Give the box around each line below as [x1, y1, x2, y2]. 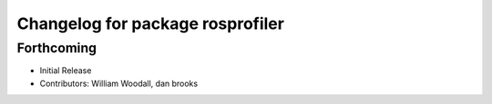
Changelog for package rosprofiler [16, 14, 284, 33]
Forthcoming [16, 40, 97, 56]
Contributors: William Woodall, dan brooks [39, 78, 199, 89]
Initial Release [39, 65, 92, 76]
